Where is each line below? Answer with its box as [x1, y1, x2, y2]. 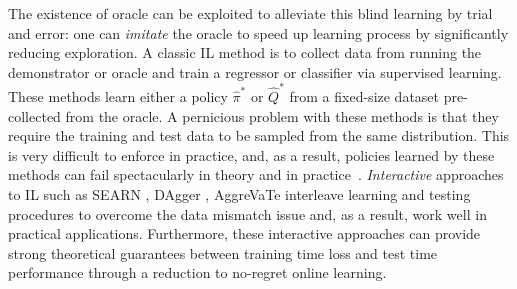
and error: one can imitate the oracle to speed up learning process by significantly [8, 22, 509, 43]
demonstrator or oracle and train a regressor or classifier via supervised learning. [8, 61, 502, 82]
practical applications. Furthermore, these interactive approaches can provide [8, 223, 481, 244]
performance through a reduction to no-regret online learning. [8, 262, 387, 283]
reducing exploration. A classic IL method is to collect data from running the [8, 42, 482, 63]
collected [8, 105, 61, 126]
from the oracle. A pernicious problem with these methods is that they [65, 105, 499, 126]
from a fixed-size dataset [289, 86, 440, 107]
